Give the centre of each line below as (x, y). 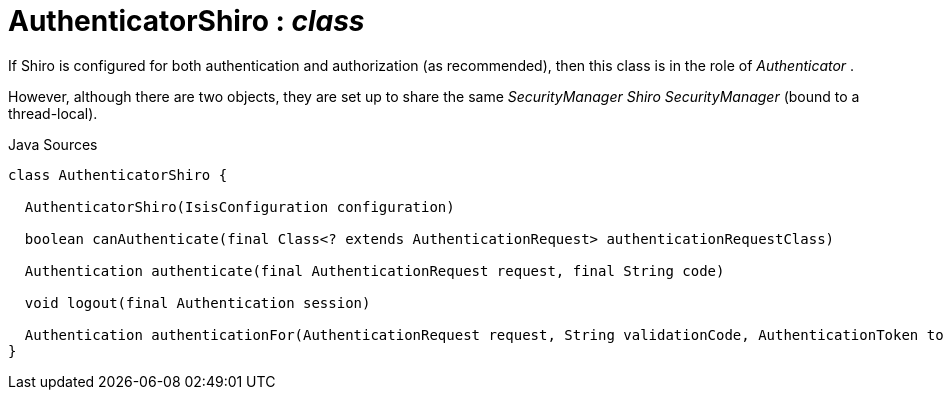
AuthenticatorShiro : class (186, 21)
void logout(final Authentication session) (197, 302)
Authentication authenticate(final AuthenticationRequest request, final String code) (374, 270)
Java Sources (53, 144)
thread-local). (53, 113)
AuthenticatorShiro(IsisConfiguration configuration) (239, 206)
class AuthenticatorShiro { (118, 174)
